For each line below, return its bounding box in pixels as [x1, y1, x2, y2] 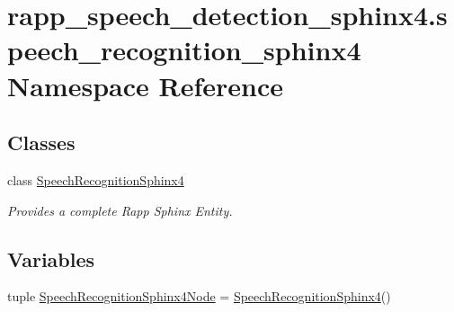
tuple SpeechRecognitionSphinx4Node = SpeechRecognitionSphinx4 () [7, 287, 391, 306]
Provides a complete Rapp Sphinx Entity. [7, 201, 233, 219]
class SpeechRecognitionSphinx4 [7, 170, 184, 189]
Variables [7, 245, 95, 272]
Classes [7, 129, 76, 156]
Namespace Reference [7, 67, 283, 103]
